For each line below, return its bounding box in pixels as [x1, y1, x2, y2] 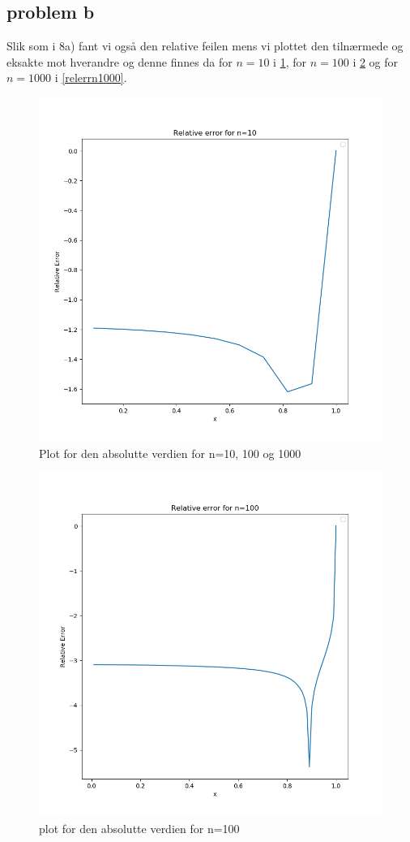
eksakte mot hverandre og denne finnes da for [6, 53, 233, 70]
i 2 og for [352, 53, 399, 70]
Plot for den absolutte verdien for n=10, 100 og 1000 [39, 444, 301, 461]
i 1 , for [273, 53, 306, 70]
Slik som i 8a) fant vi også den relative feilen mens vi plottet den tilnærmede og [6, 37, 404, 54]
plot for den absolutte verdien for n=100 [39, 819, 240, 836]
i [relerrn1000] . [54, 69, 127, 86]
